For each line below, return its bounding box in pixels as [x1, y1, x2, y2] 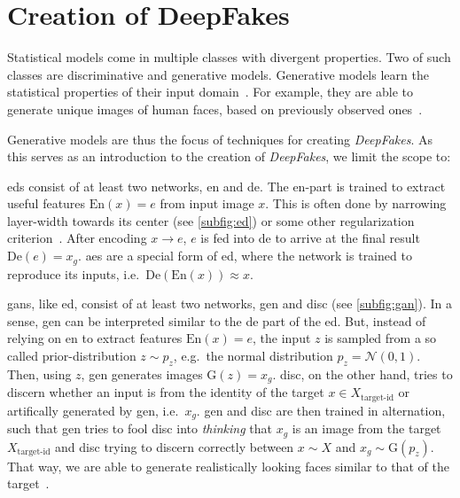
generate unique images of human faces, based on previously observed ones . [7, 99, 423, 118]
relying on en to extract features [7, 329, 183, 347]
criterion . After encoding [7, 229, 147, 247]
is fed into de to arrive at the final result [200, 229, 420, 247]
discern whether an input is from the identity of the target [7, 383, 324, 401]
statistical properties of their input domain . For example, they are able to [7, 82, 413, 101]
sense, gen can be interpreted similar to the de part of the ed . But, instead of [7, 311, 426, 330]
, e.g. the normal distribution [173, 346, 333, 364]
